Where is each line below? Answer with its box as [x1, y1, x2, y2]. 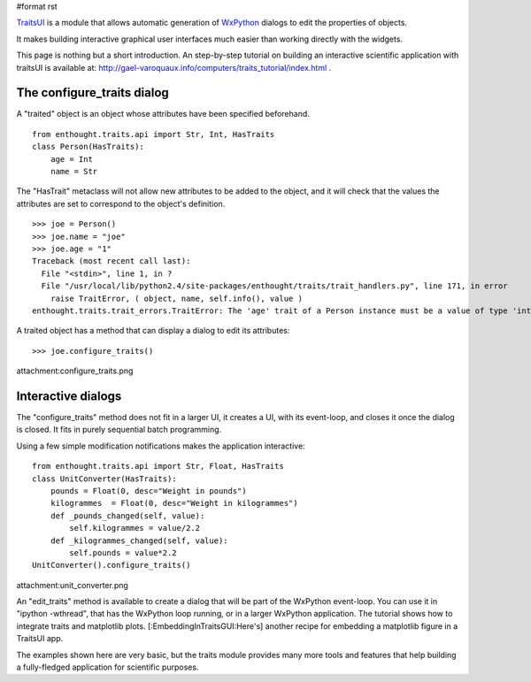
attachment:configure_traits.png [16, 365, 134, 376]
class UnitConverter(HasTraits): [32, 473, 177, 484]
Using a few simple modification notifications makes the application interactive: [16, 441, 305, 451]
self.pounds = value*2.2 [69, 548, 177, 557]
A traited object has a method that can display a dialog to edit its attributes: [16, 326, 290, 336]
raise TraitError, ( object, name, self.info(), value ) [50, 293, 303, 303]
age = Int [50, 154, 93, 164]
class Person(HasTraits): [32, 142, 145, 152]
